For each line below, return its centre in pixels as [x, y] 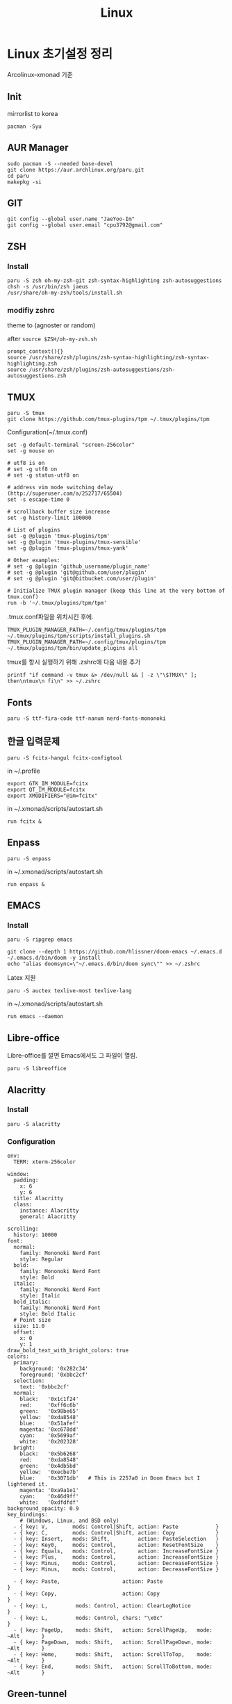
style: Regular [42, 1259]
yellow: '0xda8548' [49, 1418]
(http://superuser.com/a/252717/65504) [65, 494]
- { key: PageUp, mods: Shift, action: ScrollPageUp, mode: [113, 1630]
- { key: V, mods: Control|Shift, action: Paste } [116, 1527]
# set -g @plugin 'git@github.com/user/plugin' [77, 573]
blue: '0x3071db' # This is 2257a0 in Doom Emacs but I [110, 1478]
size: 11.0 [29, 1326]
